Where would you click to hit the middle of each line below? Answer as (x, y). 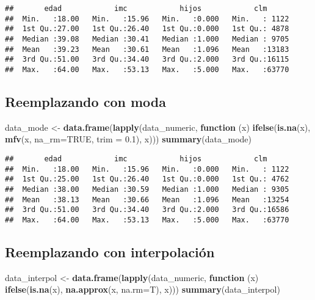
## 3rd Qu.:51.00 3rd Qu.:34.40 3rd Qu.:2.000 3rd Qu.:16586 (147, 210)
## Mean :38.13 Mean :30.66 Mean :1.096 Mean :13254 (147, 199)
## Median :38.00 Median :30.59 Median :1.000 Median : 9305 (147, 189)
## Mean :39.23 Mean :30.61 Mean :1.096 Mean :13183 (147, 49)
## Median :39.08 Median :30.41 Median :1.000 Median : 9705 (147, 39)
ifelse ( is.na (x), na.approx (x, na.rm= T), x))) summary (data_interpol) (143, 289)
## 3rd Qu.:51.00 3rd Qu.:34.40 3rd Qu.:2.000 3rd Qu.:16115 (147, 60)
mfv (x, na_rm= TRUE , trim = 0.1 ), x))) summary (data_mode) (128, 139)
